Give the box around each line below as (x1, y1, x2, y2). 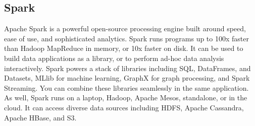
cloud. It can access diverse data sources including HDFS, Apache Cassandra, (4, 102, 244, 112)
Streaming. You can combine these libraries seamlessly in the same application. (4, 82, 249, 93)
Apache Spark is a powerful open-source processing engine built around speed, (4, 23, 246, 34)
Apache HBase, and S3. (4, 112, 77, 122)
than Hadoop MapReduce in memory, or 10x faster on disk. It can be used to (4, 43, 243, 53)
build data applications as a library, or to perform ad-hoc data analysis (4, 52, 224, 63)
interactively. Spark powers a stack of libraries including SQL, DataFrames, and (4, 62, 251, 73)
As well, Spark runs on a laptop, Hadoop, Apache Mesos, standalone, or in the (4, 92, 247, 103)
